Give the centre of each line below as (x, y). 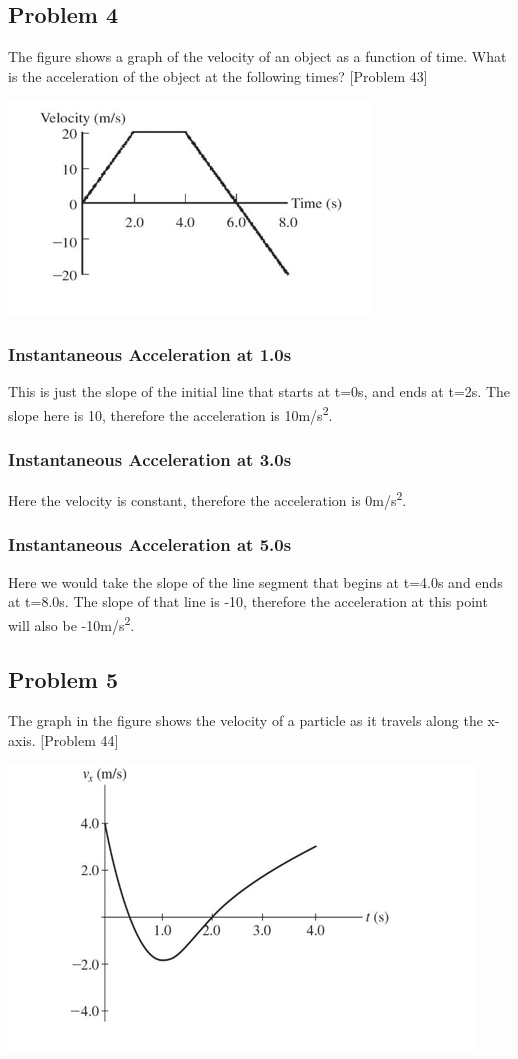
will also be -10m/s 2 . (71, 623)
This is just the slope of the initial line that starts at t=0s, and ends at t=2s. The (259, 391)
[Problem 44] (79, 739)
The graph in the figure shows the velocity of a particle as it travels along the (245, 720)
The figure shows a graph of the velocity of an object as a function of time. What (257, 56)
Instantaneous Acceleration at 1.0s (150, 353)
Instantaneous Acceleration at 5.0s (150, 544)
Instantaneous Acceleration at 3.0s (150, 458)
